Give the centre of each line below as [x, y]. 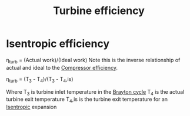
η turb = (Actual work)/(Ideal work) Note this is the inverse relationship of [93, 61]
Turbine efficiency [99, 11]
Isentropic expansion [31, 107]
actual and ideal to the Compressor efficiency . [62, 67]
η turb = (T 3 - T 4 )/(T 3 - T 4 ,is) [40, 79]
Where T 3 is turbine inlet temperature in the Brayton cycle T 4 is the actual [95, 92]
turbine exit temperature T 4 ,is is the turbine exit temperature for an [87, 100]
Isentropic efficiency [58, 44]
